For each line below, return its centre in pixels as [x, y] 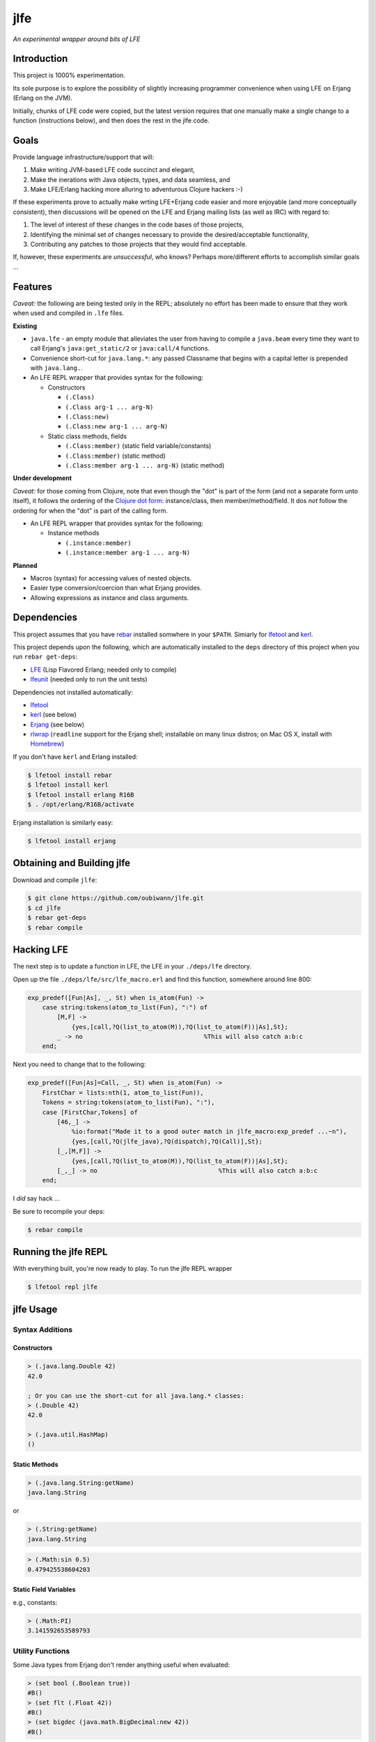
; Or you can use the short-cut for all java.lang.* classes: [136, 1396]
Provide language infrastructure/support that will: [84, 157]
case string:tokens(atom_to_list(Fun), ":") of [125, 1007]
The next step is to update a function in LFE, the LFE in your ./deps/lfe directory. [132, 966]
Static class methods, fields [87, 436]
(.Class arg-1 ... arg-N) [109, 407]
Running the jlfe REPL [60, 1252]
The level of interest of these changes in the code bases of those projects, [137, 225]
